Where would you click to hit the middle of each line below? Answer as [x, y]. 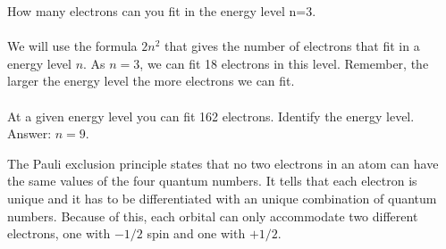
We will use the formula [72, 46]
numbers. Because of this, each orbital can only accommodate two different [213, 216]
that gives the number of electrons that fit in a [292, 46]
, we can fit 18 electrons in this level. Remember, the [284, 63]
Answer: [29, 133]
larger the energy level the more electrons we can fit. [151, 81]
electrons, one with [59, 233]
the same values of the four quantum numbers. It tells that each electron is [212, 181]
